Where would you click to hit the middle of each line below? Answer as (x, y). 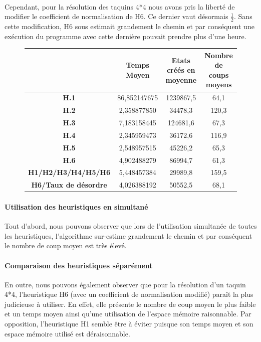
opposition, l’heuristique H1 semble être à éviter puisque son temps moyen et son (129, 324)
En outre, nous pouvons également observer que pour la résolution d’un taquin (125, 284)
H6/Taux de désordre (69, 185)
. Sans (243, 16)
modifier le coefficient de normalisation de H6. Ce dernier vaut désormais (116, 16)
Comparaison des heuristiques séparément (79, 265)
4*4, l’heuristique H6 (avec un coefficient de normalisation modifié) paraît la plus (129, 294)
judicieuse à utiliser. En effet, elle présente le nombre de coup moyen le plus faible (130, 304)
